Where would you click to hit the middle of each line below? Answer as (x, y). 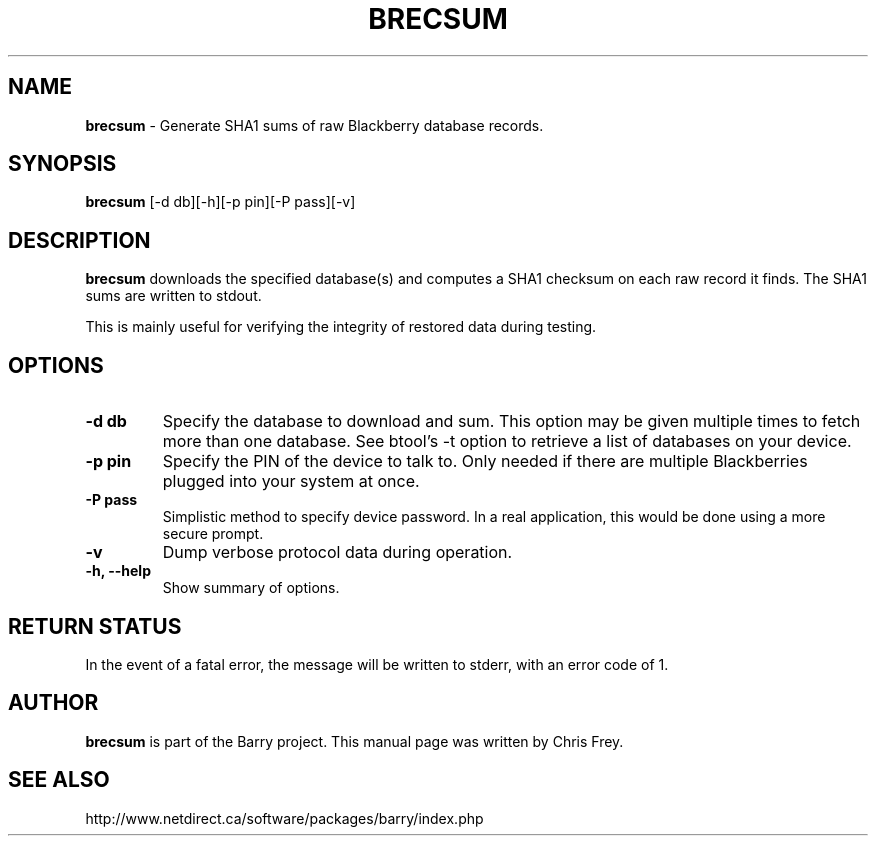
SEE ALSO (59, 780)
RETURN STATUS (95, 626)
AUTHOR (53, 703)
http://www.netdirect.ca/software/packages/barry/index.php (284, 818)
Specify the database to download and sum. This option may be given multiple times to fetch (511, 421)
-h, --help (118, 571)
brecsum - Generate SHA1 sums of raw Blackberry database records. (314, 125)
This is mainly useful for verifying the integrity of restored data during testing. (341, 327)
